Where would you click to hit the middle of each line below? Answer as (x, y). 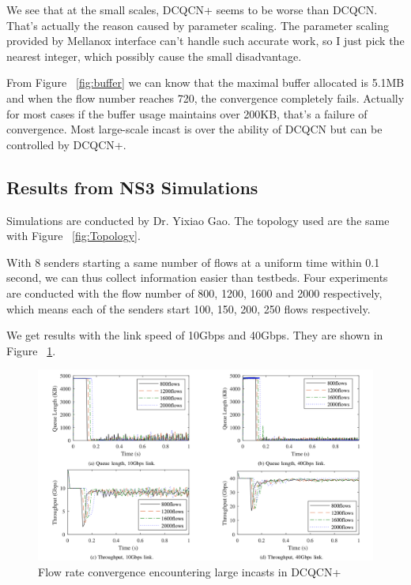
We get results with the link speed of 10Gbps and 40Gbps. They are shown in (195, 335)
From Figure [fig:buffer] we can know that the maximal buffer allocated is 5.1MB (205, 82)
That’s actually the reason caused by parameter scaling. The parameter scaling (198, 25)
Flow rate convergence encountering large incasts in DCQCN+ (190, 571)
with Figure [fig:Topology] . (74, 236)
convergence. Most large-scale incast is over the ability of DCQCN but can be (194, 129)
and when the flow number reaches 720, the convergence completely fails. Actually (205, 97)
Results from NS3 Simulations (132, 187)
